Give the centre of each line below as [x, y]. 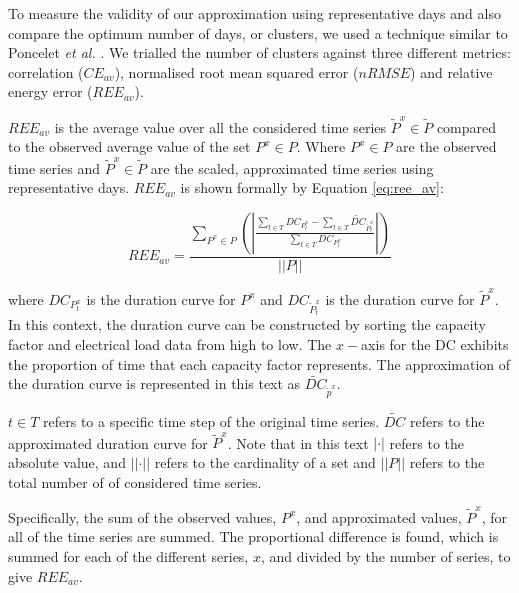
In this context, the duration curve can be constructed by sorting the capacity [247, 324]
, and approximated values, [379, 516]
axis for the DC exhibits [435, 344]
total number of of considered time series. [135, 481]
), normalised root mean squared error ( [236, 71]
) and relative [451, 71]
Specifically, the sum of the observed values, [142, 516]
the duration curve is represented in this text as [154, 383]
